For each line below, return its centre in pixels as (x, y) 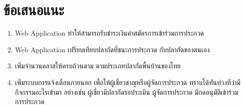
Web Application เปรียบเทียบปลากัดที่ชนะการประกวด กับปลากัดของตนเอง (112, 49)
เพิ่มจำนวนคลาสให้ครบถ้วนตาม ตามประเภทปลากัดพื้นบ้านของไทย (98, 66)
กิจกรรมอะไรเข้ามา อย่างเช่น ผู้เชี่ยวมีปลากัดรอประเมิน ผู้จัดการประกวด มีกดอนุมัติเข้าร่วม (127, 92)
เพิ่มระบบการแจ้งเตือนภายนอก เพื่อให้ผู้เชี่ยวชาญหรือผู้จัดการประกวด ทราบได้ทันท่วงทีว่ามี (128, 82)
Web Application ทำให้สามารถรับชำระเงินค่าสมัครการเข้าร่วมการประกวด (109, 33)
